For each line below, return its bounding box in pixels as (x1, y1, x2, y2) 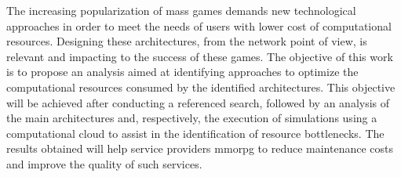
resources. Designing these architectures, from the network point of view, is (6, 33, 367, 49)
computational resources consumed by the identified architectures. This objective (6, 78, 396, 95)
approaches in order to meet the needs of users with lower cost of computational (6, 17, 392, 34)
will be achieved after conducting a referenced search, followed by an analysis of (6, 94, 390, 110)
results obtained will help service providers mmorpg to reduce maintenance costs (6, 140, 394, 157)
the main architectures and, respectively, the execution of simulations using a (6, 110, 377, 126)
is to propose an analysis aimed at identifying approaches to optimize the (6, 63, 359, 80)
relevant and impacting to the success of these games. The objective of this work (6, 48, 393, 64)
